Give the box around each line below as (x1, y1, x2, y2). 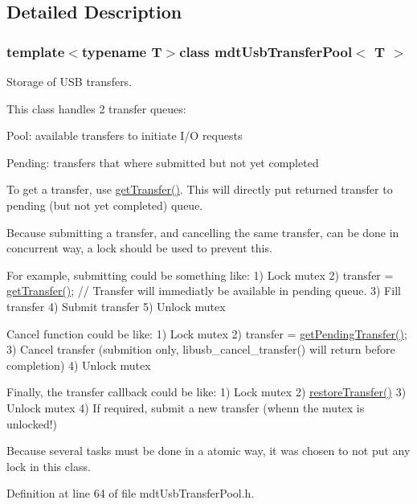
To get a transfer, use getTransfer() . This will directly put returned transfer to (6, 181, 393, 198)
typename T (81, 41, 162, 61)
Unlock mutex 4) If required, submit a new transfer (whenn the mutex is (6, 399, 365, 416)
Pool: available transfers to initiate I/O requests (6, 127, 243, 144)
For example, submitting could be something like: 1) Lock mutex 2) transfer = (6, 266, 394, 283)
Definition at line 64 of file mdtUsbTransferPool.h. (6, 485, 255, 502)
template (6, 41, 65, 61)
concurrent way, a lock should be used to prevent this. (6, 240, 272, 256)
